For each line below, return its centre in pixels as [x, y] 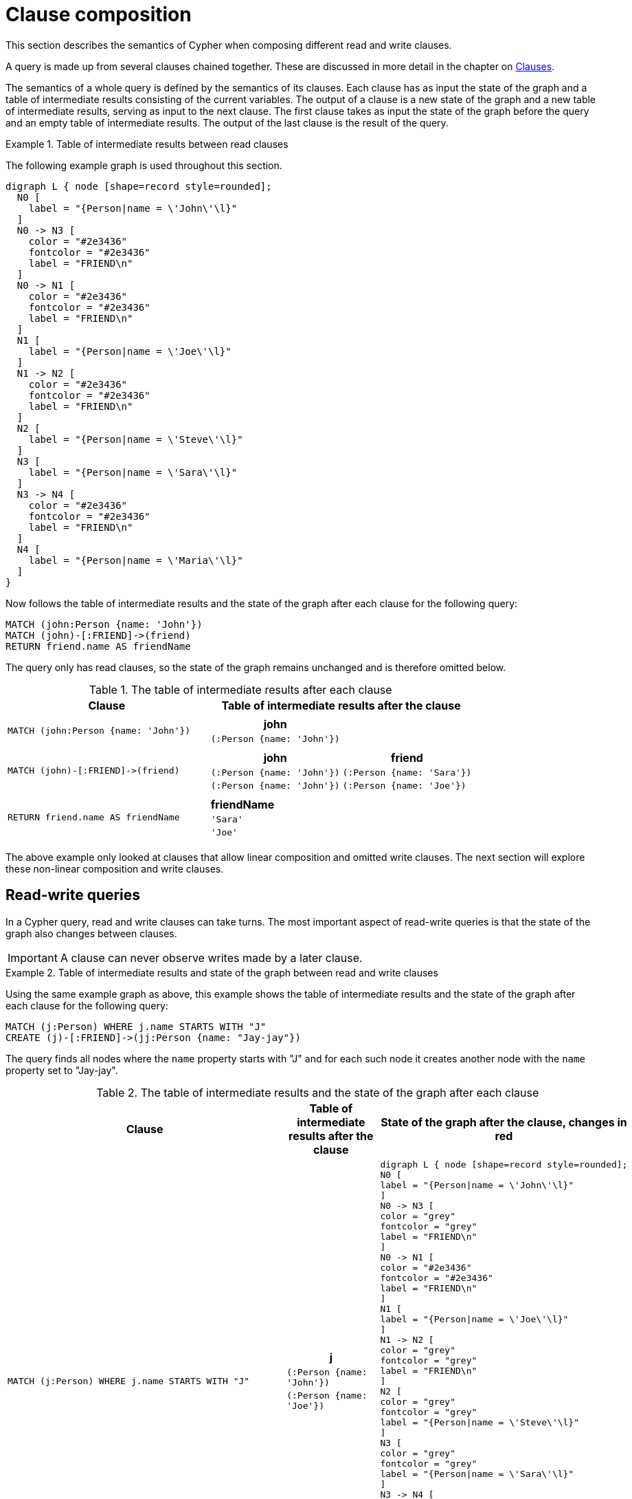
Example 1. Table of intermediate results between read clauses [147, 144]
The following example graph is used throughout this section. [144, 165]
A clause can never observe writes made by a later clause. [211, 958]
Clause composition [99, 14]
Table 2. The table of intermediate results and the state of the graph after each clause [318, 1092]
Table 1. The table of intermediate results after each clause [240, 689]
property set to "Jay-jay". [62, 1070]
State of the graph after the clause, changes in [504, 1122]
